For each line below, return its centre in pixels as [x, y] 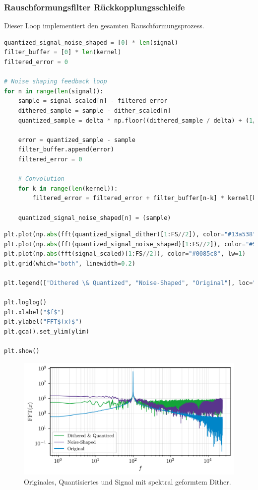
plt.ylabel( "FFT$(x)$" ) [43, 322]
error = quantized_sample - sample [77, 140]
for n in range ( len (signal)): [54, 91]
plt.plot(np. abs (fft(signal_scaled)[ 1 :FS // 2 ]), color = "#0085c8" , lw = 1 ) [125, 254]
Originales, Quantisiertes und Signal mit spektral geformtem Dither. [128, 481]
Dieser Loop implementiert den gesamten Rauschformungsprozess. [104, 26]
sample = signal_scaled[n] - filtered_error [93, 101]
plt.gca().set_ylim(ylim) [47, 332]
